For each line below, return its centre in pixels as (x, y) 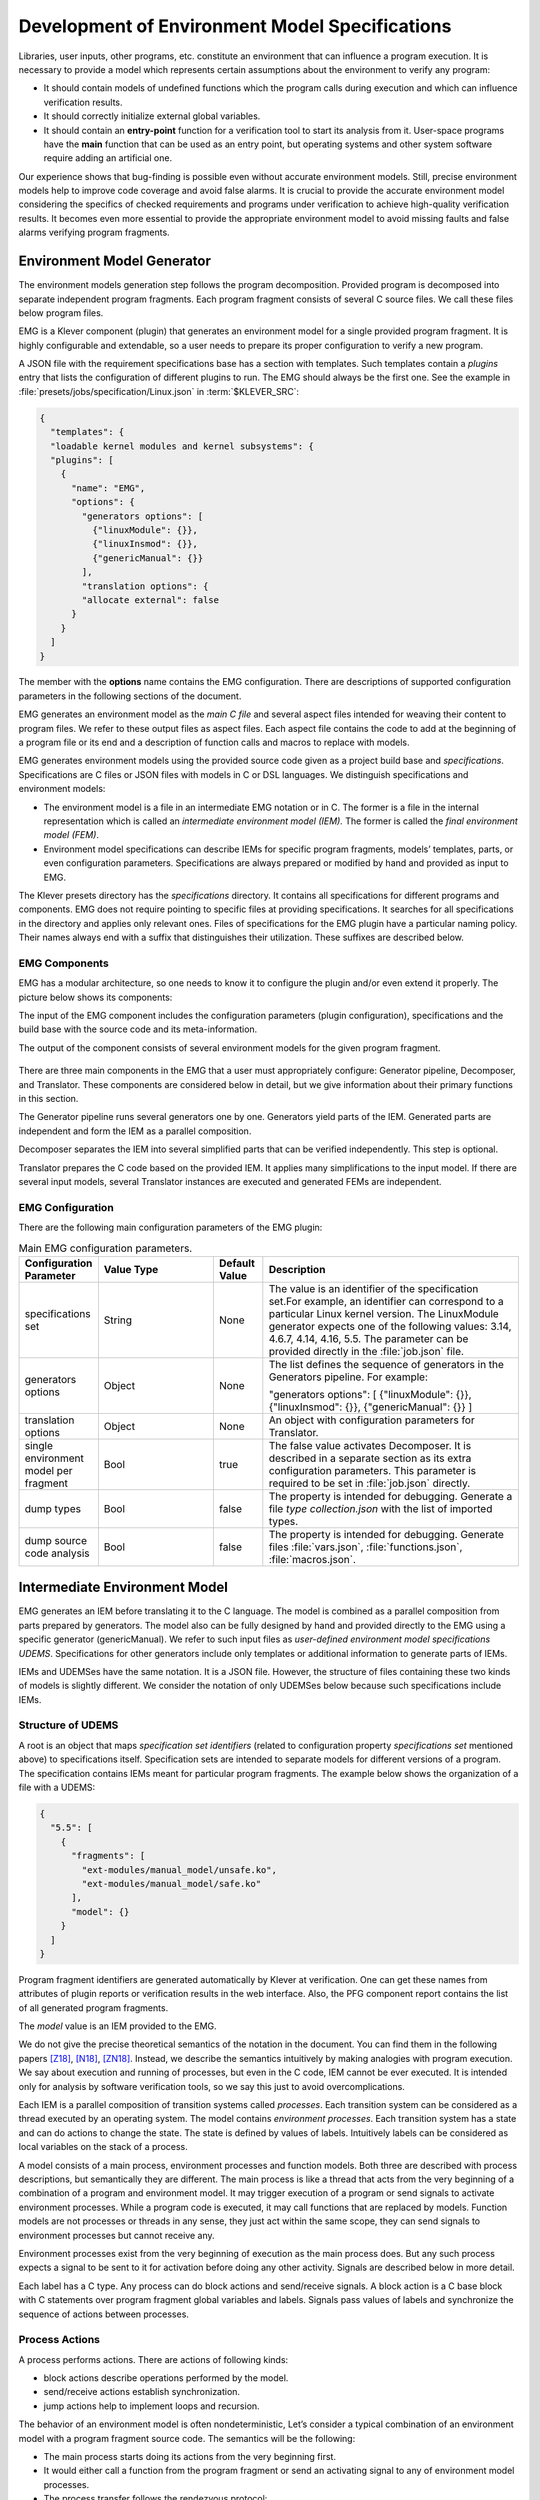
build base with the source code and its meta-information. (138, 1029)
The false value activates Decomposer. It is (370, 1445)
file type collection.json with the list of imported (380, 1508)
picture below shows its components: (95, 997)
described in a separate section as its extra (370, 1458)
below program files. (61, 312)
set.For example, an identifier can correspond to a (386, 1301)
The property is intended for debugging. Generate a (390, 1496)
